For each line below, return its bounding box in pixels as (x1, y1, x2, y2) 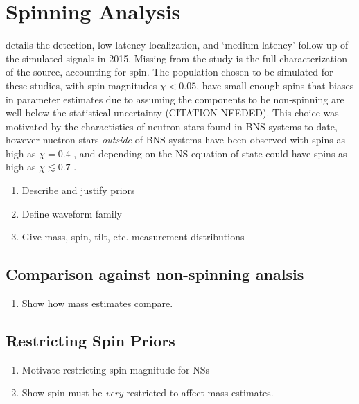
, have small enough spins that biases (196, 78, 354, 92)
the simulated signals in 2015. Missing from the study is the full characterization (6, 51, 347, 65)
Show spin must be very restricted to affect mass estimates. (21, 385, 274, 400)
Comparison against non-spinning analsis (6, 263, 304, 285)
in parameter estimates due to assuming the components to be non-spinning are (6, 91, 344, 106)
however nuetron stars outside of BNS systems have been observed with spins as (6, 132, 345, 147)
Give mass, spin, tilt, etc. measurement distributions (21, 229, 245, 244)
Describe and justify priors (21, 183, 135, 197)
